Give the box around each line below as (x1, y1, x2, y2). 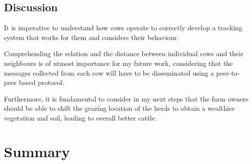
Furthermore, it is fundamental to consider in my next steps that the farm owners (4, 93, 249, 103)
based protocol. (19, 77, 64, 87)
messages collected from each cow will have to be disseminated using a (4, 67, 214, 78)
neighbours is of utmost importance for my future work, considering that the (4, 58, 233, 68)
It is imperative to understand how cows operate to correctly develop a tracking (4, 22, 242, 33)
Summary (4, 141, 70, 161)
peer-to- (216, 67, 240, 78)
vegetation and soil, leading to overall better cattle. (4, 112, 157, 123)
